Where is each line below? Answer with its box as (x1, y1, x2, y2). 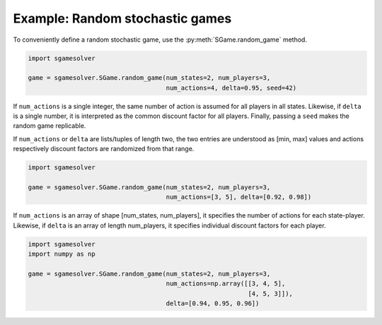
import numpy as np (28, 250, 95, 258)
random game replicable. (13, 122, 86, 130)
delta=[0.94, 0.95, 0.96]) (166, 300, 260, 307)
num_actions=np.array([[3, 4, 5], (166, 280, 286, 288)
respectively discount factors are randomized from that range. (13, 145, 195, 153)
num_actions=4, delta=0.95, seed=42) (166, 83, 297, 92)
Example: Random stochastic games (13, 11, 232, 26)
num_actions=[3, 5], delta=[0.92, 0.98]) (166, 193, 312, 201)
